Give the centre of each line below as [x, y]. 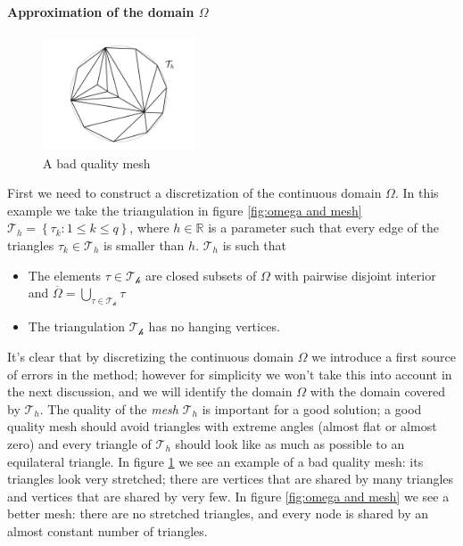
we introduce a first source [384, 356]
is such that [255, 244]
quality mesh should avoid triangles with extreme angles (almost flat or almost [222, 426]
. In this [417, 193]
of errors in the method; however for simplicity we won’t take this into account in [230, 374]
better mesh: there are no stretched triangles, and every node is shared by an [218, 513]
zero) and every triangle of [79, 443]
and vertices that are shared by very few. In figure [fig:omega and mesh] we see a [228, 496]
